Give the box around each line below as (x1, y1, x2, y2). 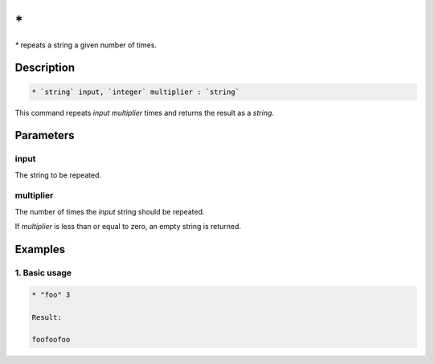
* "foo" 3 (31, 290, 71, 299)
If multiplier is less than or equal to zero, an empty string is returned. (14, 222, 241, 231)
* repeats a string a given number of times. (14, 40, 157, 50)
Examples (14, 243, 66, 256)
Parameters (14, 129, 75, 142)
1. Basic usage (14, 268, 72, 278)
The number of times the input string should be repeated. (14, 207, 205, 216)
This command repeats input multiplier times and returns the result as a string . (14, 108, 275, 117)
